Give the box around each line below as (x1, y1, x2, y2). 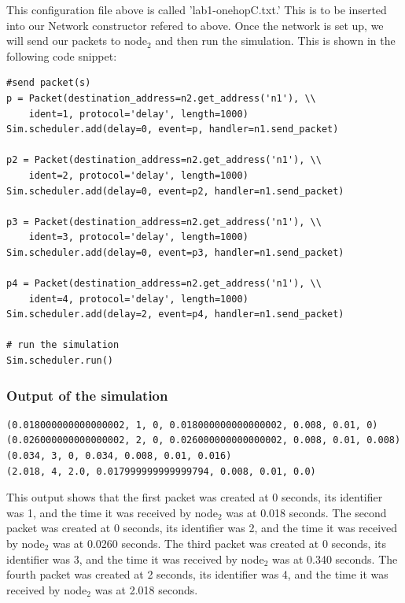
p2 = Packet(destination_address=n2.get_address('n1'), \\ (6, 154, 322, 166)
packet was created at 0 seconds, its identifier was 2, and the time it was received (6, 520, 398, 536)
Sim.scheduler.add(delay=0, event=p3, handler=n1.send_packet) (6, 246, 344, 258)
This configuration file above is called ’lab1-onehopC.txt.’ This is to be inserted (6, 2, 387, 17)
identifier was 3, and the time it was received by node (6, 550, 264, 567)
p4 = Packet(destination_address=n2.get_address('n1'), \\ (6, 278, 322, 290)
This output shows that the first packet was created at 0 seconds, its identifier (6, 489, 383, 505)
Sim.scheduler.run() (6, 355, 114, 367)
